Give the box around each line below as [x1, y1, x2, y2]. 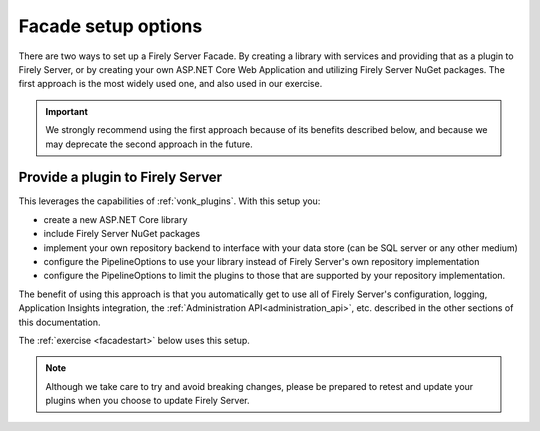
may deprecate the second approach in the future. [45, 138, 254, 150]
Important [45, 105, 89, 117]
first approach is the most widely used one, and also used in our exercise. [18, 78, 323, 90]
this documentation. [18, 316, 101, 328]
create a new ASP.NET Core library [43, 213, 188, 225]
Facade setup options [18, 15, 203, 37]
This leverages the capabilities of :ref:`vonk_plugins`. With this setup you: [18, 195, 321, 207]
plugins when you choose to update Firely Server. [45, 395, 250, 407]
